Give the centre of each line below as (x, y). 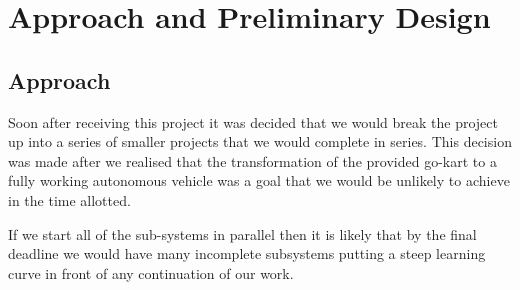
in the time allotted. (69, 199)
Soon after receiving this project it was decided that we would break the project (253, 121)
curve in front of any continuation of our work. (151, 272)
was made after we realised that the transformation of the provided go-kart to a (252, 160)
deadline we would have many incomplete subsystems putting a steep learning (247, 253)
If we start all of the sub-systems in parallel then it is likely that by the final (242, 233)
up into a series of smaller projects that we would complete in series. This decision (260, 141)
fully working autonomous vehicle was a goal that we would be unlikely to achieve (259, 180)
